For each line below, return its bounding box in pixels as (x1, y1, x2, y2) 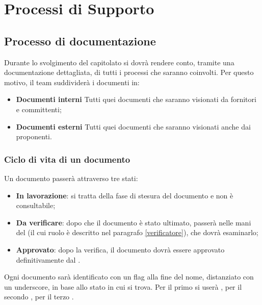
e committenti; (16, 104, 62, 114)
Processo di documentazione (4, 33, 156, 48)
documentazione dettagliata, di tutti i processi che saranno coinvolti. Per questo (4, 67, 254, 78)
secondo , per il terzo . (4, 291, 74, 302)
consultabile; (16, 200, 56, 211)
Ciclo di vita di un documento (4, 152, 130, 165)
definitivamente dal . (16, 254, 81, 265)
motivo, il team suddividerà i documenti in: (4, 77, 140, 87)
